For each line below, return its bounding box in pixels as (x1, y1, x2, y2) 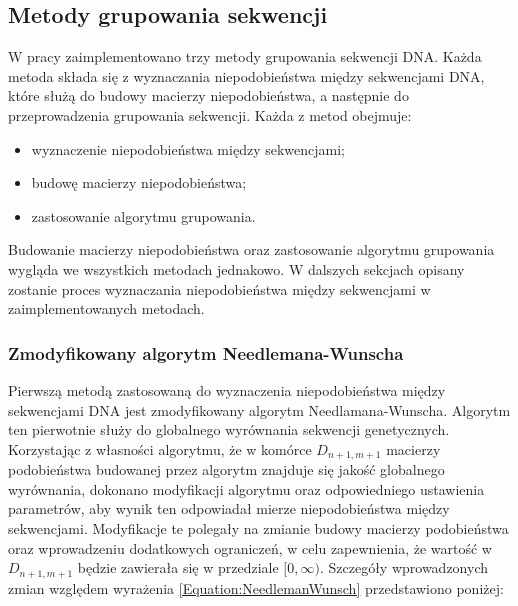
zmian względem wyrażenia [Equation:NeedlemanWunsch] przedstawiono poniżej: (8, 577, 504, 598)
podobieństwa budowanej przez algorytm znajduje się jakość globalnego (8, 459, 445, 480)
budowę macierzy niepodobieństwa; (31, 172, 247, 193)
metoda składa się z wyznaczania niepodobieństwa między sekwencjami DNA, (8, 65, 485, 86)
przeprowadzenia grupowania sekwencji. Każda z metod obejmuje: (8, 104, 412, 125)
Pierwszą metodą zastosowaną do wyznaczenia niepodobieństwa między (8, 379, 446, 400)
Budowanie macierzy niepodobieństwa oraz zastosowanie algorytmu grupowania (8, 239, 495, 260)
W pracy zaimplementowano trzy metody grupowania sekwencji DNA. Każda (8, 46, 482, 67)
